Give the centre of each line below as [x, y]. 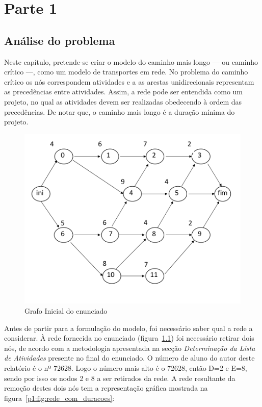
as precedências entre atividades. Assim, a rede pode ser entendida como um [124, 92]
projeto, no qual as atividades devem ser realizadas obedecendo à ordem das [123, 101]
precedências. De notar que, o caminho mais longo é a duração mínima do [120, 111]
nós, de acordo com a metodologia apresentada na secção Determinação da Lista [130, 348]
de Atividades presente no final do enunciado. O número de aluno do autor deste [129, 358]
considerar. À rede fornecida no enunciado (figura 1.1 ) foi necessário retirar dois [129, 338]
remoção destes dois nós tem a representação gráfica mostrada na [106, 388]
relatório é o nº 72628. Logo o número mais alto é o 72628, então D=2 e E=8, [126, 367]
